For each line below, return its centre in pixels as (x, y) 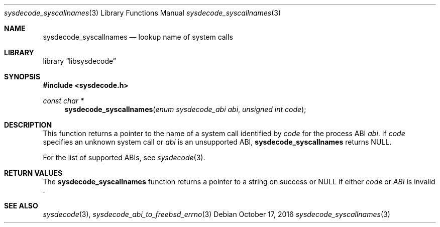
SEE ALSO (21, 206)
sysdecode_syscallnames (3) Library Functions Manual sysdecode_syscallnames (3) (143, 13)
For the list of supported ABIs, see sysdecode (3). (124, 157)
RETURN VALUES (33, 173)
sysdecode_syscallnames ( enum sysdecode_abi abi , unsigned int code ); (185, 109)
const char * (64, 101)
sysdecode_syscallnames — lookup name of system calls (138, 37)
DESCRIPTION (28, 125)
